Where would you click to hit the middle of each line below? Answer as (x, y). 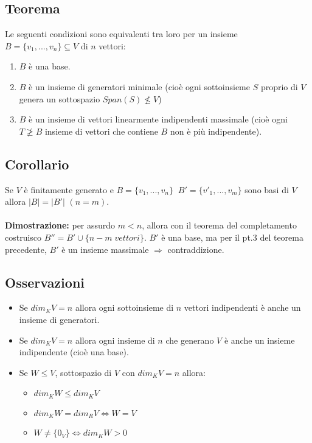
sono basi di (267, 189)
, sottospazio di (83, 372)
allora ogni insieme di (115, 340)
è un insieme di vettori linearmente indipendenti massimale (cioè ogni (158, 119)
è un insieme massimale (105, 249)
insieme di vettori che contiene (101, 131)
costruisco (23, 237)
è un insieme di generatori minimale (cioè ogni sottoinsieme (139, 86)
